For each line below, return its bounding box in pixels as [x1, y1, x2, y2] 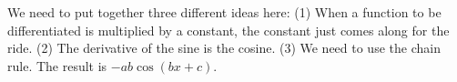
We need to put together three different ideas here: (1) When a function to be [7, 3, 442, 21]
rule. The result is [7, 56, 107, 75]
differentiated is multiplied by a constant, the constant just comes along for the [7, 20, 450, 39]
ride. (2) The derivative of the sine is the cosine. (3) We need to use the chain [7, 38, 441, 57]
